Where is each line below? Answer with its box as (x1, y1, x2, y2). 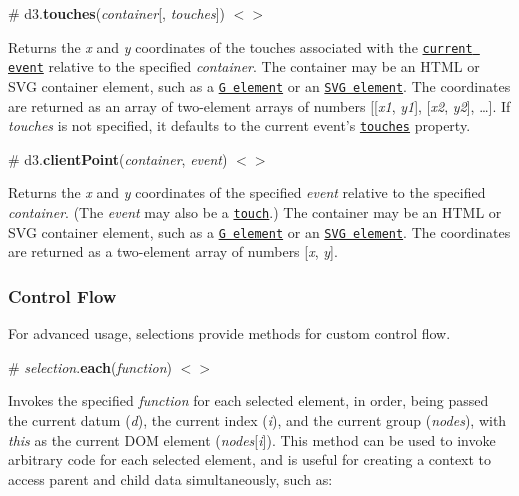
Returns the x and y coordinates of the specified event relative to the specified (8, 182, 486, 203)
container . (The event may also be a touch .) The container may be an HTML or (8, 202, 502, 222)
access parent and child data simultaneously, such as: (8, 468, 333, 489)
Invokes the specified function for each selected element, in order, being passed (8, 390, 489, 411)
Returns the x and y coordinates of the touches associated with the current (8, 36, 473, 57)
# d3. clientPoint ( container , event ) (8, 148, 228, 169)
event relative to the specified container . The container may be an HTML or (8, 56, 480, 77)
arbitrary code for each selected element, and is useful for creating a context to (8, 449, 492, 470)
